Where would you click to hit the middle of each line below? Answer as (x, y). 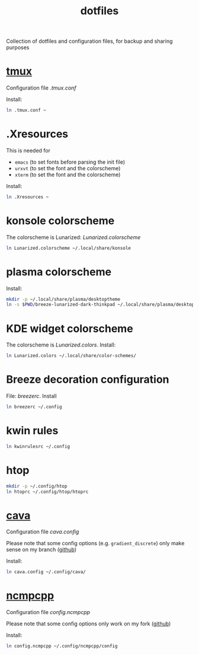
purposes (18, 47)
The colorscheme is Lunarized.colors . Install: (61, 345)
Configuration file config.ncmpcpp (48, 612)
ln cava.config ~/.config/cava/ (46, 572)
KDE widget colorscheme (70, 328)
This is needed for (28, 150)
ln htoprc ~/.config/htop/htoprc (47, 492)
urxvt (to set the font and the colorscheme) (68, 168)
